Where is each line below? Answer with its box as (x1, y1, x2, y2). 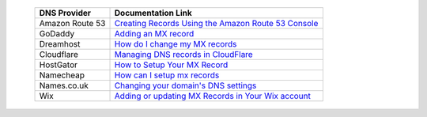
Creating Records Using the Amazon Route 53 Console (114, 18, 319, 28)
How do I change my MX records (114, 39, 237, 49)
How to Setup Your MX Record (114, 59, 229, 70)
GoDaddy (39, 28, 75, 39)
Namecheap (39, 70, 85, 81)
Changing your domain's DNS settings (114, 80, 257, 91)
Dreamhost (39, 39, 81, 49)
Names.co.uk (39, 80, 89, 91)
